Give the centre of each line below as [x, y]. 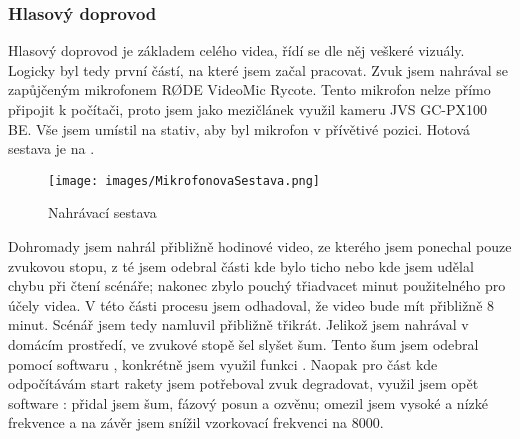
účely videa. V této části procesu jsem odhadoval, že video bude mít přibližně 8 [251, 304]
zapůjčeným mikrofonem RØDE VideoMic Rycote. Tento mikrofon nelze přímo [249, 89]
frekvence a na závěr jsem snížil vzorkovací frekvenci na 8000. [196, 422]
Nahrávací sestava [102, 212]
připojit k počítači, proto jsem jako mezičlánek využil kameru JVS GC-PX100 [248, 109]
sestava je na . [51, 148]
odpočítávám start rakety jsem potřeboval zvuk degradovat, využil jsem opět [243, 383]
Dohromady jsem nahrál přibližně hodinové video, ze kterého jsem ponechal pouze [260, 246]
